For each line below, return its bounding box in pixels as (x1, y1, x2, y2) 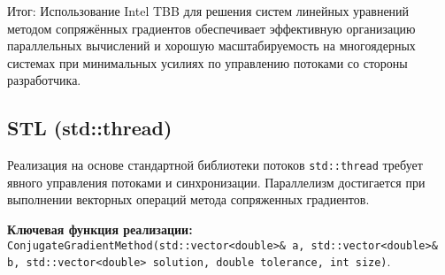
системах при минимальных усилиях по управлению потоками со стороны (7, 53, 408, 72)
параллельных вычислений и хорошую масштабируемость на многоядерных (7, 36, 416, 55)
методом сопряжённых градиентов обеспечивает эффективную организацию (7, 19, 416, 37)
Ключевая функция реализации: (7, 220, 193, 239)
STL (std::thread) (7, 114, 173, 141)
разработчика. (7, 71, 81, 89)
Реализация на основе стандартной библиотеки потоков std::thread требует (7, 156, 423, 174)
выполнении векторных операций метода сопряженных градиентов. (7, 190, 370, 209)
